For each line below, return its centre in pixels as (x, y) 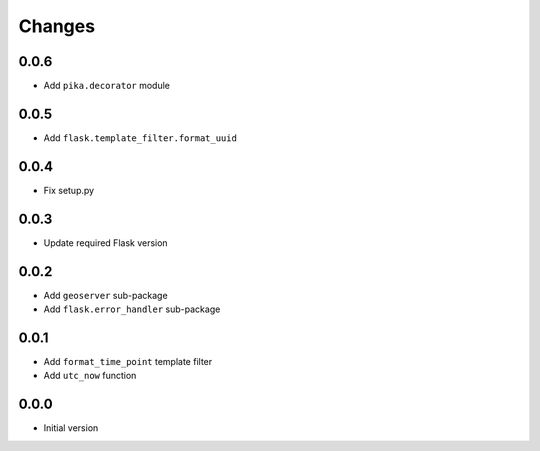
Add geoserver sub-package (106, 295)
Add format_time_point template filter (128, 361)
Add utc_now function (90, 376)
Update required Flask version (106, 242)
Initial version (71, 428)
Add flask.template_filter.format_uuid (140, 137)
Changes (56, 26)
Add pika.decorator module (106, 86)
